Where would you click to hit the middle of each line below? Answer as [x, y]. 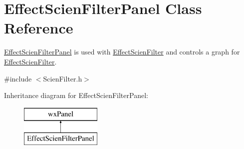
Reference [39, 28]
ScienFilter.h [63, 78]
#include [18, 78]
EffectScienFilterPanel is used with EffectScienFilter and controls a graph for [122, 52]
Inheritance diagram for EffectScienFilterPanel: [76, 95]
